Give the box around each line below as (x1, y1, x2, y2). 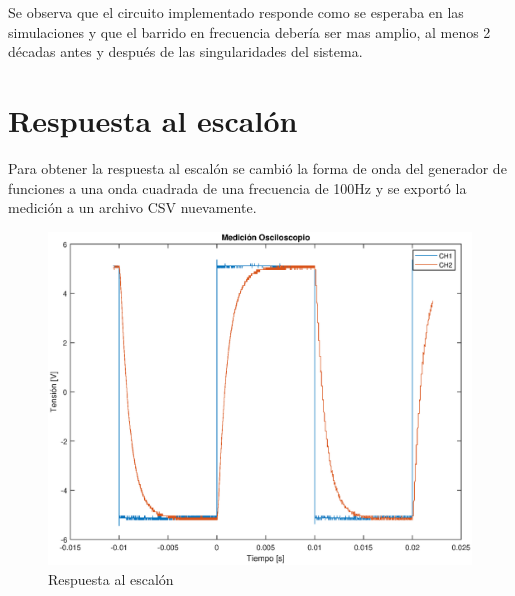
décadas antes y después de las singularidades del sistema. (8, 41, 363, 62)
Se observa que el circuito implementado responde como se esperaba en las (8, 2, 464, 22)
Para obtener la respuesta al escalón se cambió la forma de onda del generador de (8, 157, 507, 178)
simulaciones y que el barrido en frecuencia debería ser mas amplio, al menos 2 (8, 21, 491, 42)
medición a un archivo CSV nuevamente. (8, 197, 257, 218)
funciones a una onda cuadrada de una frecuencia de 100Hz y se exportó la (8, 177, 467, 198)
